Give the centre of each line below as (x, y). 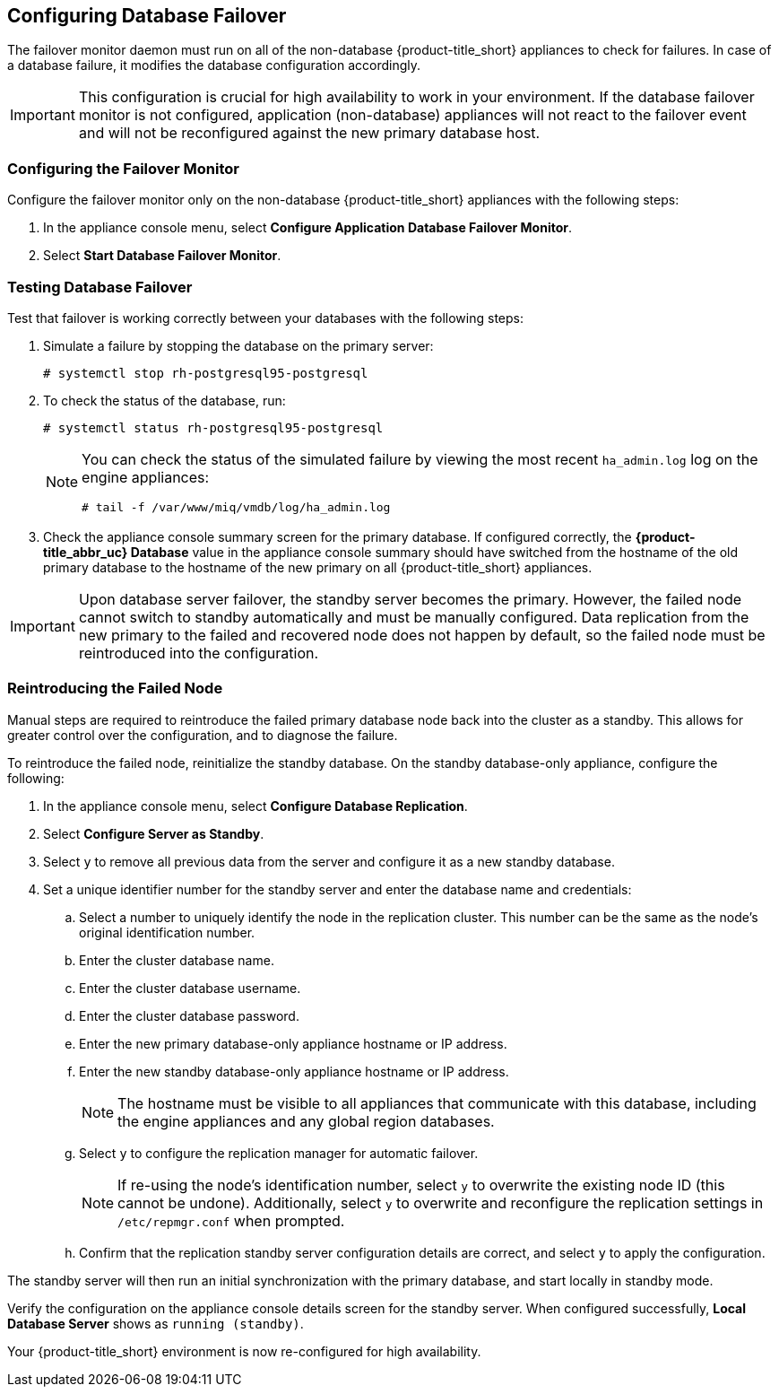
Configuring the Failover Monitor (123, 168)
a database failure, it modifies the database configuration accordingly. (214, 65)
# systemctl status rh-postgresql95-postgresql (213, 427)
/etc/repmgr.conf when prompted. (231, 1220)
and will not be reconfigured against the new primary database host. (309, 133)
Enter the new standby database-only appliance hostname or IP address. (294, 1071)
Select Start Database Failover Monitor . (162, 256)
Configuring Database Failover (147, 16)
